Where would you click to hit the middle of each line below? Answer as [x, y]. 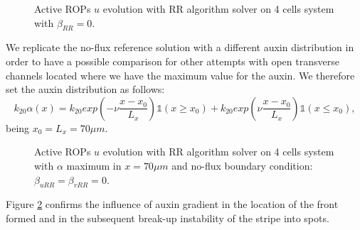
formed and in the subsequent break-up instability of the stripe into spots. [168, 218]
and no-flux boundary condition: [242, 165]
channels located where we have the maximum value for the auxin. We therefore [180, 75]
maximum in [94, 165]
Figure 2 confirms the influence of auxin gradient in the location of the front [172, 204]
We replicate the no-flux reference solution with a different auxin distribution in [180, 47]
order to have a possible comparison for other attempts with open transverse [173, 61]
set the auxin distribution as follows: [85, 89]
